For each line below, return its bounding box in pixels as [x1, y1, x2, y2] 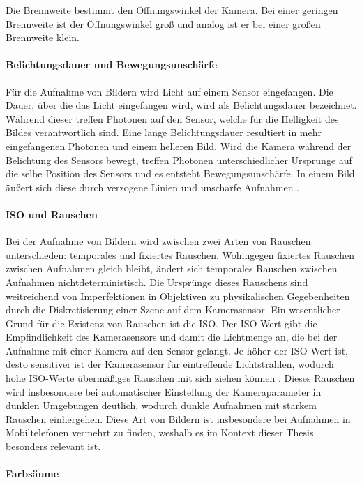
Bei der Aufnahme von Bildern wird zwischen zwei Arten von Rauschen [6, 234, 311, 248]
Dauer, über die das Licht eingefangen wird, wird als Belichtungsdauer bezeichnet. [6, 98, 357, 112]
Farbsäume [6, 466, 59, 481]
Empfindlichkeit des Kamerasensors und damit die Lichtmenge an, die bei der [6, 329, 338, 344]
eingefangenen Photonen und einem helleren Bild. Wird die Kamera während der [6, 138, 352, 153]
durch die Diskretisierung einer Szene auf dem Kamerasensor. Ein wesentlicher [6, 302, 340, 317]
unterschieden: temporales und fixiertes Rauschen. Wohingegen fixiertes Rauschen [6, 247, 354, 262]
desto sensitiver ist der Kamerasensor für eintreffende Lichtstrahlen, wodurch [6, 357, 334, 371]
